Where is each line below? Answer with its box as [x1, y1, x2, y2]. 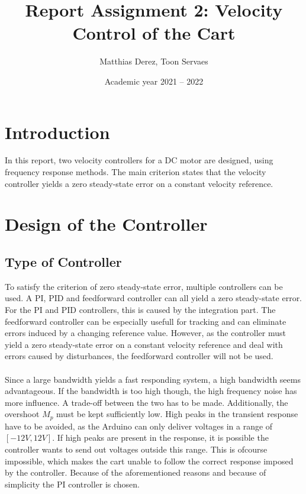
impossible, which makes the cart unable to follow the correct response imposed [5, 454, 294, 467]
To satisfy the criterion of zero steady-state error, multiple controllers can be [5, 280, 283, 292]
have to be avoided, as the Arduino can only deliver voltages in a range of [5, 419, 273, 432]
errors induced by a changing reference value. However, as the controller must [5, 327, 286, 339]
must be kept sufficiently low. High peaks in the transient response [56, 408, 298, 420]
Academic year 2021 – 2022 [104, 75, 204, 87]
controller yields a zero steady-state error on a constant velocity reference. [5, 177, 273, 189]
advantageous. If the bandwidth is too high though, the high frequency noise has [5, 385, 297, 397]
